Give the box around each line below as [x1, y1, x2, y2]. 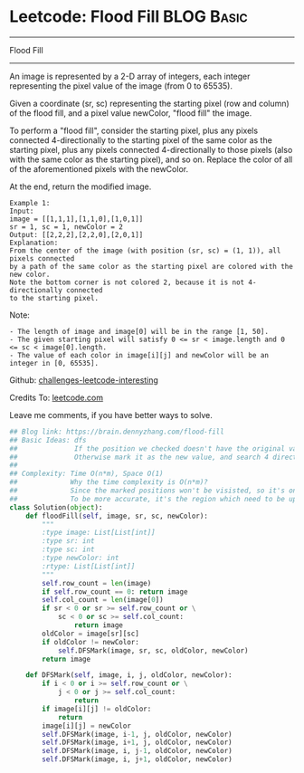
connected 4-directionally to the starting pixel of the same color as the [9, 134, 273, 146]
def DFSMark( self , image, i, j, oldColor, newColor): [25, 671, 233, 680]
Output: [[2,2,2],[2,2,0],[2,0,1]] [9, 230, 144, 239]
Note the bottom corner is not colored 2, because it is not [9, 278, 245, 287]
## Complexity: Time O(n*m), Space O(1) [9, 469, 165, 479]
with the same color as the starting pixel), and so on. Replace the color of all [9, 154, 293, 165]
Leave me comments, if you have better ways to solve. [9, 409, 213, 420]
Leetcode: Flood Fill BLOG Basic [9, 6, 249, 27]
